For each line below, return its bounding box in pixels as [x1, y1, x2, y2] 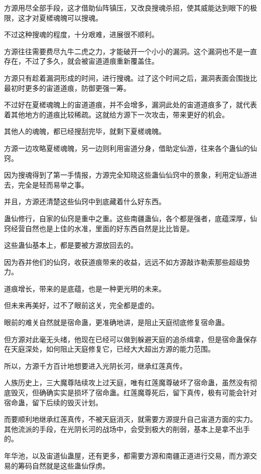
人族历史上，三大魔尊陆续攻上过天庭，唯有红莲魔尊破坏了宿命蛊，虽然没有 [4, 377, 250, 388]
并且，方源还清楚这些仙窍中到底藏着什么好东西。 [4, 196, 166, 207]
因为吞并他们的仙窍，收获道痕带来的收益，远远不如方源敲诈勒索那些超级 [4, 256, 243, 267]
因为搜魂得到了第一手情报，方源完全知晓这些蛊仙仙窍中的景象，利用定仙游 [4, 170, 250, 180]
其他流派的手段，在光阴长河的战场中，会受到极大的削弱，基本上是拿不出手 [4, 423, 250, 434]
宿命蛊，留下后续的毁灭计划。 [4, 397, 102, 407]
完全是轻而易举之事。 [18, 179, 88, 190]
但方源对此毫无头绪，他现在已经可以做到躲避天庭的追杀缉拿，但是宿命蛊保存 [4, 334, 257, 344]
